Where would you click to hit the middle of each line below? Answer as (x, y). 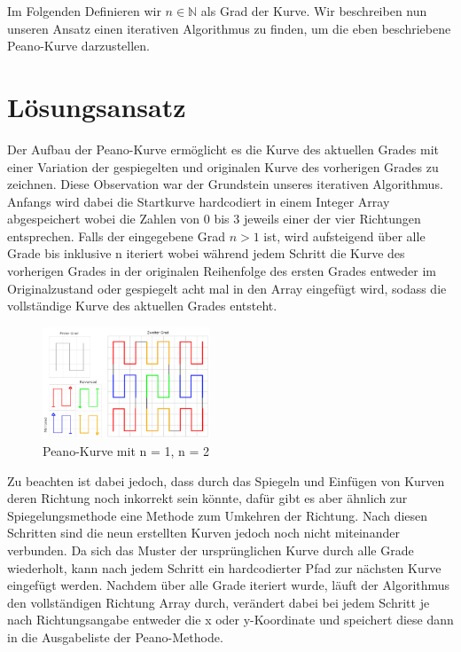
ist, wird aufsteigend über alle (344, 236)
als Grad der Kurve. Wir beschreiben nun (314, 11)
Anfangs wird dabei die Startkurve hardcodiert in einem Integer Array (199, 201)
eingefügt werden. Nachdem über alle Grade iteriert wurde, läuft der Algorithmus (229, 585)
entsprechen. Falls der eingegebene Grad (116, 236)
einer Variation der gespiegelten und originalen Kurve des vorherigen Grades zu (223, 166)
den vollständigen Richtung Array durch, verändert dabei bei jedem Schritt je (219, 602)
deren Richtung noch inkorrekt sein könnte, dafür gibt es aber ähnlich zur (207, 498)
